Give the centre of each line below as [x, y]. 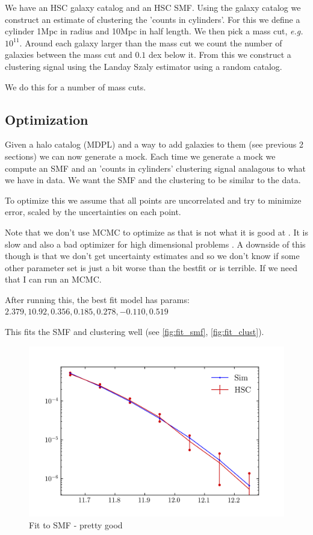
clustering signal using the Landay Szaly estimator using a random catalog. [144, 66]
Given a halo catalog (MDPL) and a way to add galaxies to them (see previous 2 [154, 144]
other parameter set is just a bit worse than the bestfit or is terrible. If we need [151, 267]
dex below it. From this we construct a [220, 55]
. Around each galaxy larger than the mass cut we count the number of [151, 42]
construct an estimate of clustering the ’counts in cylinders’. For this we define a [153, 19]
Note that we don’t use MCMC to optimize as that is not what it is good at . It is [156, 232]
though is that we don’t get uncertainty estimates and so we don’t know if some [152, 256]
